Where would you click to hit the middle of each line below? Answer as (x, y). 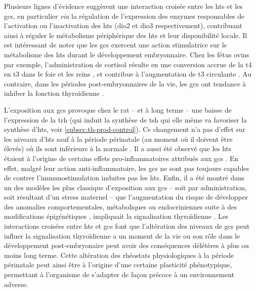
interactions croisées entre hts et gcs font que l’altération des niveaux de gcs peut (127, 226)
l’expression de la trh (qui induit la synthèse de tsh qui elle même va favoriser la (126, 119)
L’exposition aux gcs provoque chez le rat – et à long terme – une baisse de (118, 109)
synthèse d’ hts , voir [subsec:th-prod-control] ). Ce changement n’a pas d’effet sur (125, 129)
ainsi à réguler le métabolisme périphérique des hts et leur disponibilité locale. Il (126, 35)
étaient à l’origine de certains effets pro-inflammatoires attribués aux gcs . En (121, 158)
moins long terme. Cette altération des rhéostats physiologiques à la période (119, 255)
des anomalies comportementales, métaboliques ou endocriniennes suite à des (121, 206)
